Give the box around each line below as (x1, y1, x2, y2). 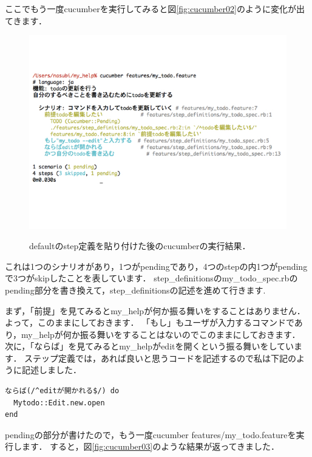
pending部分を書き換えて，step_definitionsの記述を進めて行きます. (5, 283, 266, 296)
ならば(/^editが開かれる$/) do (5, 387, 120, 396)
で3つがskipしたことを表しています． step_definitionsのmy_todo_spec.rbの (5, 272, 298, 284)
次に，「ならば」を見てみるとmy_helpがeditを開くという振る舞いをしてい (5, 340, 294, 352)
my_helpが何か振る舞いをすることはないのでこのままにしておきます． (21, 328, 300, 340)
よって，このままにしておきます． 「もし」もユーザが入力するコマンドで (5, 316, 294, 329)
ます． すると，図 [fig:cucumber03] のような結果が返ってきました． (21, 440, 280, 453)
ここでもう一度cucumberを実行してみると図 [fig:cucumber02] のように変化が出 (5, 2, 305, 15)
